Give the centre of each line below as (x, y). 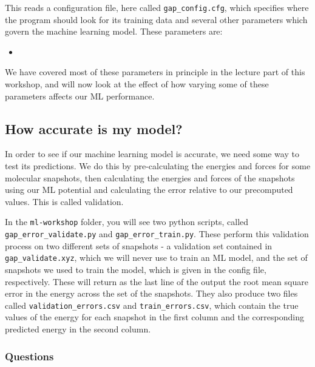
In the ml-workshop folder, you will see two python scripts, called (127, 222)
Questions (29, 356)
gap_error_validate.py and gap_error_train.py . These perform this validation (157, 234)
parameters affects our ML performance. (80, 96)
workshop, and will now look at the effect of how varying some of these (137, 84)
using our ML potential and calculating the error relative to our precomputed (149, 190)
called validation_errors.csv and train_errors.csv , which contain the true (152, 305)
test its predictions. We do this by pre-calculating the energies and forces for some (158, 166)
